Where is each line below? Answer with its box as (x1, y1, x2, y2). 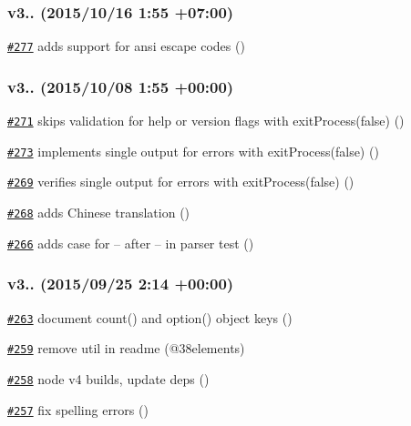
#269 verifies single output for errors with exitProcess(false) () (7, 172, 354, 191)
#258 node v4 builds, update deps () (7, 369, 210, 388)
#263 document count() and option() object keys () (7, 308, 293, 327)
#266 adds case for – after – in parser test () (7, 233, 254, 252)
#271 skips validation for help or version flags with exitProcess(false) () (7, 111, 405, 130)
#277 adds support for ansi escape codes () (7, 36, 245, 56)
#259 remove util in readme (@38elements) (7, 339, 245, 358)
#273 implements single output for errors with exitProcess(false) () (7, 141, 379, 160)
